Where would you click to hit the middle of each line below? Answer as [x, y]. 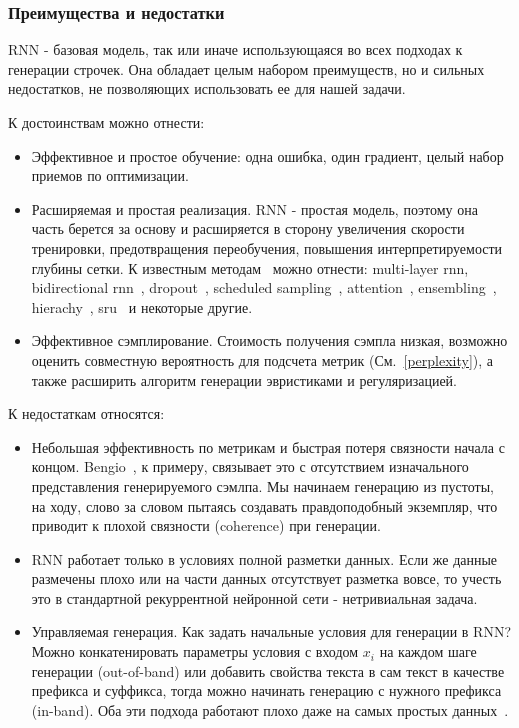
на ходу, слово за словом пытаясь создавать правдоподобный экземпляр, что [264, 505]
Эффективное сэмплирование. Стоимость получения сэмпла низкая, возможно [269, 340]
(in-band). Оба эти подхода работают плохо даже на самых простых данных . [270, 709]
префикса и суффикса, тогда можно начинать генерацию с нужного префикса [266, 690]
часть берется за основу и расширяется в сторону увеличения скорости [248, 228]
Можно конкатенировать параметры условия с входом [195, 651]
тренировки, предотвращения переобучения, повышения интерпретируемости [267, 247]
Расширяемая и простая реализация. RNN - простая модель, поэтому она [254, 208]
